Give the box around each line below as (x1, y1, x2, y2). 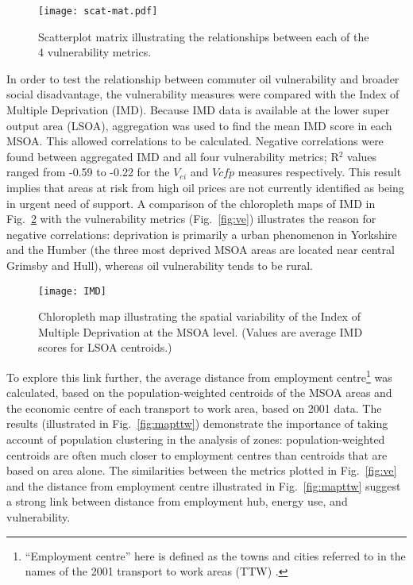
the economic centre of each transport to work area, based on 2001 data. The (6, 399, 382, 416)
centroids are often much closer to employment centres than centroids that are (6, 446, 388, 463)
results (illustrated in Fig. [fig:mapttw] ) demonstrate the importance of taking (6, 415, 388, 432)
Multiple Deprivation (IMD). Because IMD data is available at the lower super (6, 102, 390, 118)
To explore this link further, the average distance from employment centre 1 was (6, 367, 392, 385)
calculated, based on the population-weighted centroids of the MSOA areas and (6, 384, 392, 401)
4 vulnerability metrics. (38, 44, 152, 60)
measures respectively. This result (237, 164, 402, 180)
